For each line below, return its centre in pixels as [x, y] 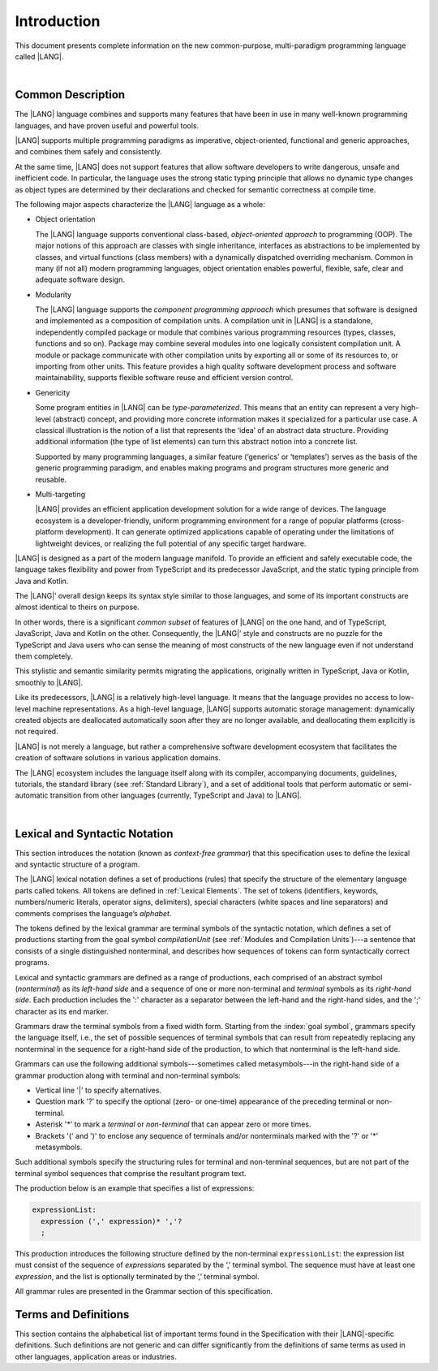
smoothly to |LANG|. [49, 682]
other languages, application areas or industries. [96, 1356]
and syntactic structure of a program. [77, 864]
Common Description [70, 95]
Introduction [58, 21]
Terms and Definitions [72, 1315]
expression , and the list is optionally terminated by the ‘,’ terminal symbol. [137, 1276]
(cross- [392, 521]
